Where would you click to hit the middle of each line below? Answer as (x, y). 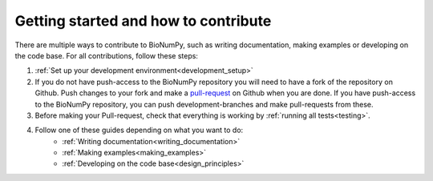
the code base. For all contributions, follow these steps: (106, 55)
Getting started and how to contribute (143, 21)
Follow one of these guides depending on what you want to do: (139, 130)
